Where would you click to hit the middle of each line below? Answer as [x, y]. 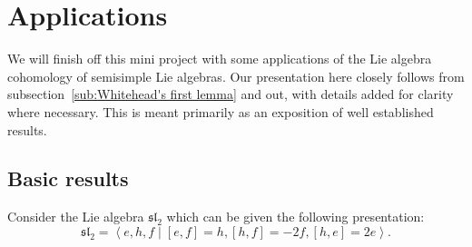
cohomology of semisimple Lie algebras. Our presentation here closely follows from [236, 76]
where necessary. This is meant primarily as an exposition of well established [221, 111]
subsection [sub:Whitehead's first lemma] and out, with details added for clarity [231, 94]
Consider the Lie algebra [76, 217]
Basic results [68, 178]
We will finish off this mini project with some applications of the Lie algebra [220, 59]
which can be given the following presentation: [295, 217]
